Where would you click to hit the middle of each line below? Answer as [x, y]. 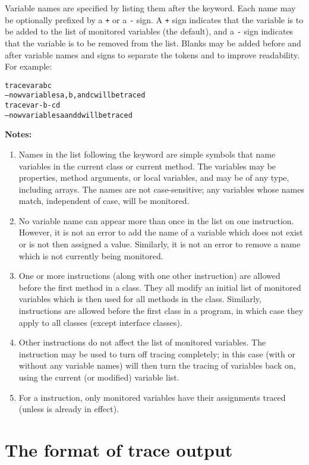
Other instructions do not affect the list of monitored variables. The [142, 342]
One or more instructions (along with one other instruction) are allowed [149, 276]
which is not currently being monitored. [91, 255]
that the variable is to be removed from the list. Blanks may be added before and [153, 43]
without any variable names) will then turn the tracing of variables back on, [157, 365]
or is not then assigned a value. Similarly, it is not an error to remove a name [160, 244]
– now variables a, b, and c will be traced [75, 95]
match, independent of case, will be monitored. [104, 201]
